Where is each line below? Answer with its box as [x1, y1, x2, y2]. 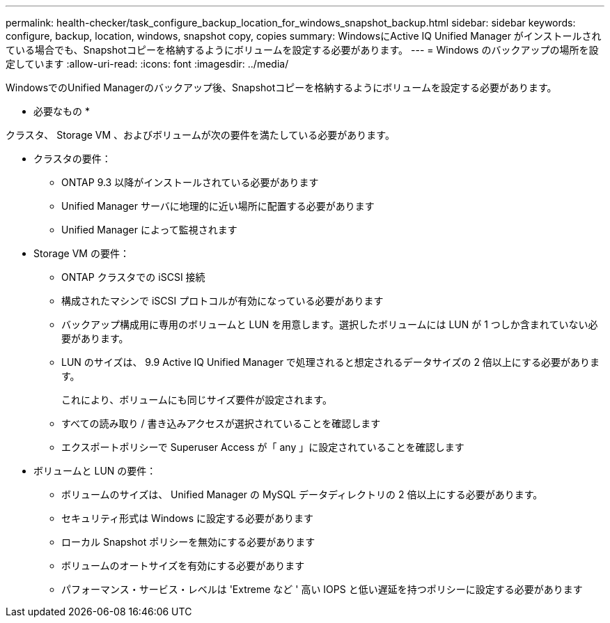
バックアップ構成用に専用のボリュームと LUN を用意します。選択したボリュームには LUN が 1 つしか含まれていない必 [61, 318, 598, 330]
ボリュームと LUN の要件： [33, 465, 157, 477]
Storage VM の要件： [33, 247, 130, 259]
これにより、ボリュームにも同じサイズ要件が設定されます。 [61, 394, 332, 406]
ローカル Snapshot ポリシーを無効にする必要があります [61, 536, 315, 548]
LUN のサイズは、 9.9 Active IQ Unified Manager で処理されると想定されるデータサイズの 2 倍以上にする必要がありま [61, 356, 600, 368]
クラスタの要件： [33, 153, 111, 164]
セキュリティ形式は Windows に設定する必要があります [61, 512, 314, 524]
